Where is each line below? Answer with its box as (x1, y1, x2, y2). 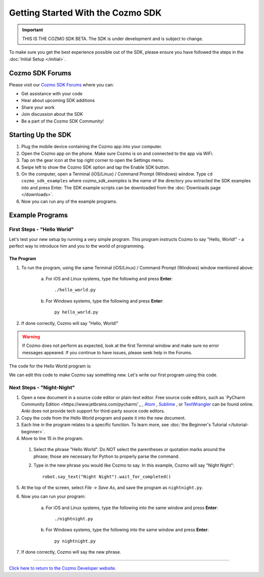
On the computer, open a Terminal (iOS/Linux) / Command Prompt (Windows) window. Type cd (21, 171, 213, 177)
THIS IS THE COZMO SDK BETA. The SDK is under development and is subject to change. (22, 36, 203, 42)
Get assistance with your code (21, 91, 83, 97)
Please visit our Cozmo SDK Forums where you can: (9, 82, 114, 87)
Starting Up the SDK (9, 131, 72, 139)
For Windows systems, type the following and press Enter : (45, 298, 164, 304)
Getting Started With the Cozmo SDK (9, 7, 162, 18)
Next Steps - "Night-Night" (9, 384, 75, 391)
